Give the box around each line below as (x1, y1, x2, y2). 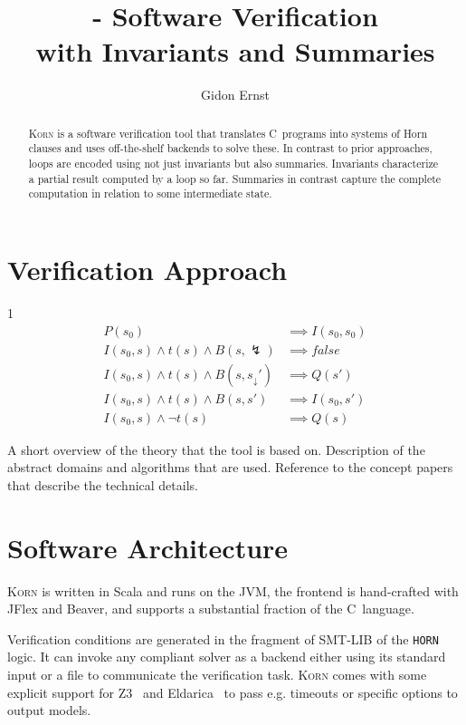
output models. (7, 701, 91, 720)
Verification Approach (7, 250, 288, 287)
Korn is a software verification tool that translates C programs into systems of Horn (28, 125, 428, 140)
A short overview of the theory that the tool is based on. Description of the (7, 440, 425, 459)
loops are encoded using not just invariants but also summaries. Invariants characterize (28, 156, 439, 171)
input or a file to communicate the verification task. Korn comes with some (7, 665, 427, 684)
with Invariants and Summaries (35, 33, 435, 70)
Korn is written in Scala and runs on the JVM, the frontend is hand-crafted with (7, 581, 459, 600)
